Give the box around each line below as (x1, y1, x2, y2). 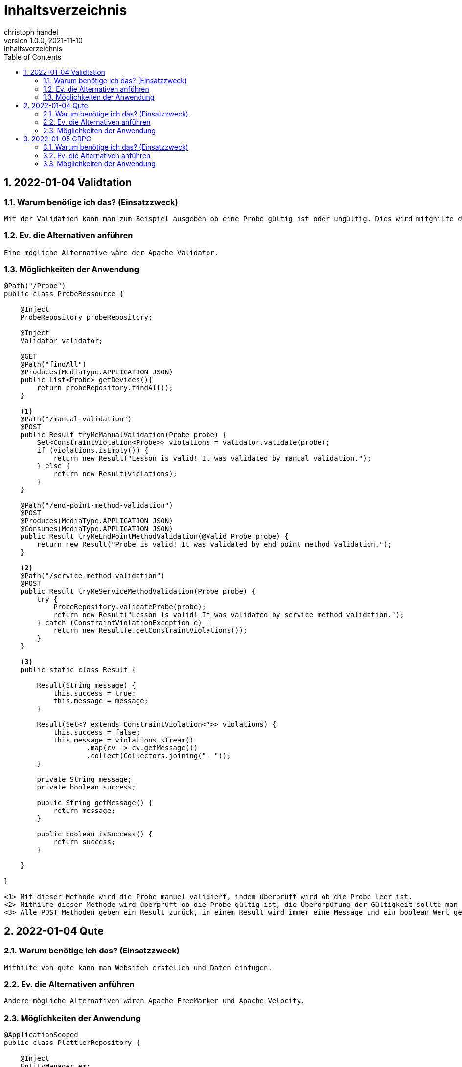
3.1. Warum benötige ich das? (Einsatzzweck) (43, 142, 188, 151)
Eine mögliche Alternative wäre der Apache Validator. (4, 248, 219, 256)
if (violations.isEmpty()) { (37, 446, 149, 455)
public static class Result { (20, 666, 136, 674)
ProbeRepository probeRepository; (20, 313, 153, 322)
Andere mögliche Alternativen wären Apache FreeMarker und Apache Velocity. (4, 997, 305, 1005)
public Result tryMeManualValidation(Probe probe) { (20, 431, 227, 439)
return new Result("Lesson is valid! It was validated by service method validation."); (53, 611, 404, 619)
